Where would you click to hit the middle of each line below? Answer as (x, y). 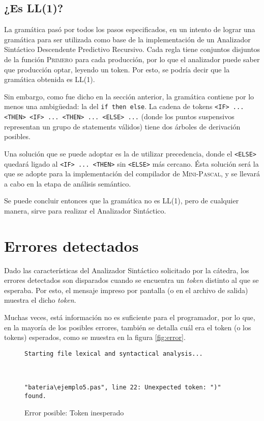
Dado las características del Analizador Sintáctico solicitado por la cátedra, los (127, 270)
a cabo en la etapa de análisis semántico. (68, 183)
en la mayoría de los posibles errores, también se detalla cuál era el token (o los (128, 327)
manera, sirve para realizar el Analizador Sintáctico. (85, 210)
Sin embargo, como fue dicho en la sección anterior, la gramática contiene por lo (129, 96)
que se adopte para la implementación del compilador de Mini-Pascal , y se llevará (132, 174)
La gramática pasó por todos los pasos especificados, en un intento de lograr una (130, 29)
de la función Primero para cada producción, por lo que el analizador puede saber (132, 59)
